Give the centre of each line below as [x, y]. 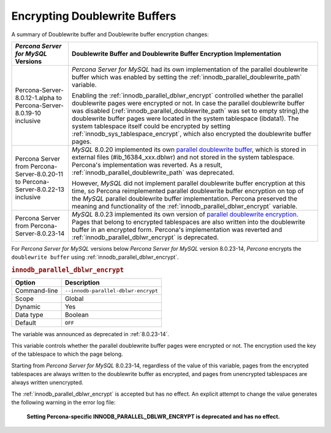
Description [82, 283]
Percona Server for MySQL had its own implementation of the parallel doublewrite [190, 69]
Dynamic [28, 307]
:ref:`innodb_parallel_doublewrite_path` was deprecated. [153, 172]
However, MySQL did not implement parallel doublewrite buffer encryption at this [188, 183]
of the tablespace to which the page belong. [67, 354]
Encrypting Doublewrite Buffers [94, 16]
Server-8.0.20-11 [39, 174]
